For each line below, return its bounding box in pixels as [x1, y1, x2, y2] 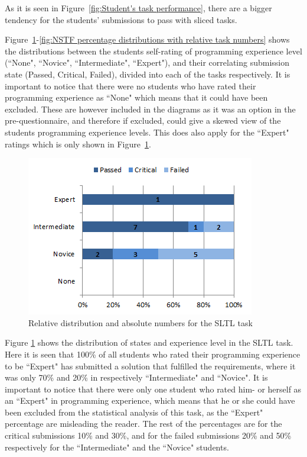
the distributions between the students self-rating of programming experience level [5, 44, 302, 57]
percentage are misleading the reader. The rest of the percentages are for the [5, 417, 282, 430]
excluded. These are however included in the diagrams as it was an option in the [5, 102, 296, 115]
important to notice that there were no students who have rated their [5, 79, 256, 92]
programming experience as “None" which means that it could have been [5, 91, 268, 104]
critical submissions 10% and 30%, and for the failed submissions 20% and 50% [5, 429, 292, 442]
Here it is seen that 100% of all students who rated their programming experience [5, 347, 301, 360]
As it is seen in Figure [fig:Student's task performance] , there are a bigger [5, 2, 272, 14]
